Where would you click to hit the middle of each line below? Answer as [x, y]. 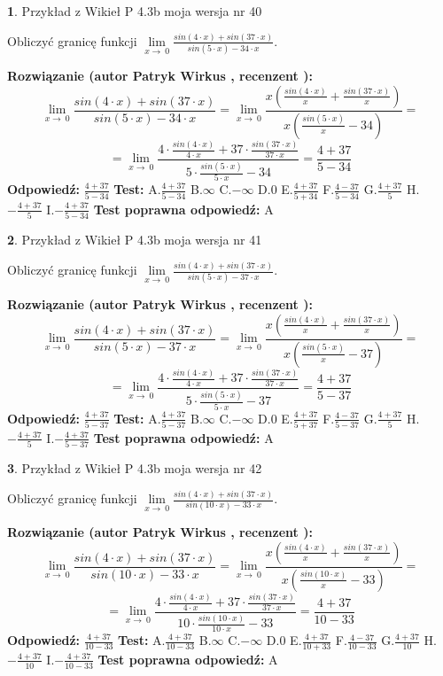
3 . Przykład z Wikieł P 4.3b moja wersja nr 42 [135, 468]
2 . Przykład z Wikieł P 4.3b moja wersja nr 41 [135, 240]
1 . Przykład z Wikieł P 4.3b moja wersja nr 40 [135, 11]
